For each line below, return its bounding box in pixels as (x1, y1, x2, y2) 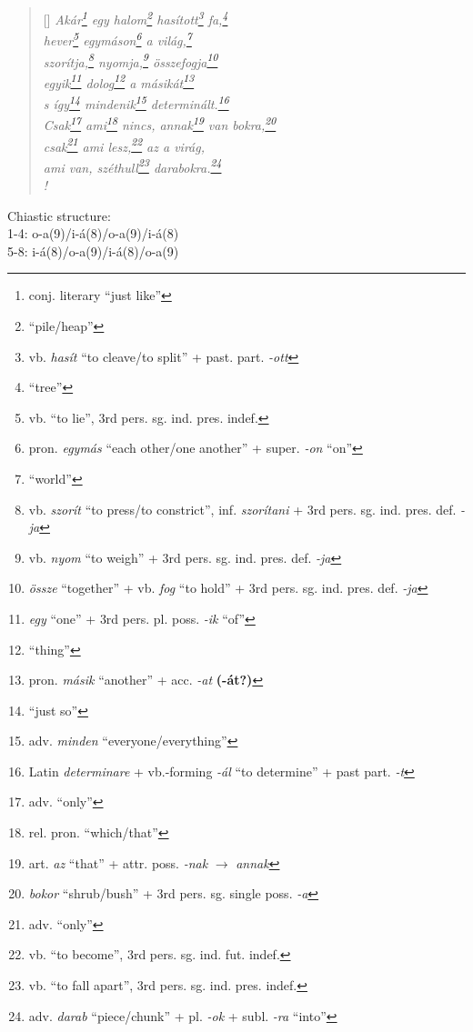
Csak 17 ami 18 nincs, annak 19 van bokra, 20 (43, 113, 277, 134)
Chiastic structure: (7, 205, 111, 225)
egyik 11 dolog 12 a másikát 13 (43, 70, 195, 92)
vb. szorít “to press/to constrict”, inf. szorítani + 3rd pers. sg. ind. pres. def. (28, 499, 457, 518)
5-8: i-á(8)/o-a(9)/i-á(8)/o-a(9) (7, 241, 179, 260)
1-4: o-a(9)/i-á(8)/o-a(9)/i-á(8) (7, 224, 179, 243)
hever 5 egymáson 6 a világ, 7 (43, 28, 192, 49)
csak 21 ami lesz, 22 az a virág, (43, 134, 206, 155)
